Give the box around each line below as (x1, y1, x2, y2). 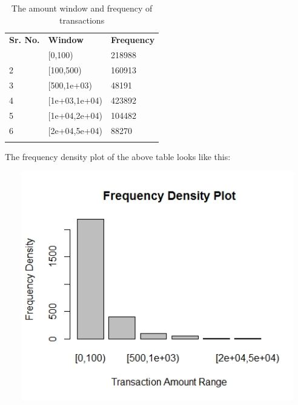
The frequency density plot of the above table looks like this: (5, 150, 231, 162)
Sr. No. (9, 33, 40, 46)
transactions (59, 13, 105, 26)
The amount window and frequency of (11, 2, 153, 14)
